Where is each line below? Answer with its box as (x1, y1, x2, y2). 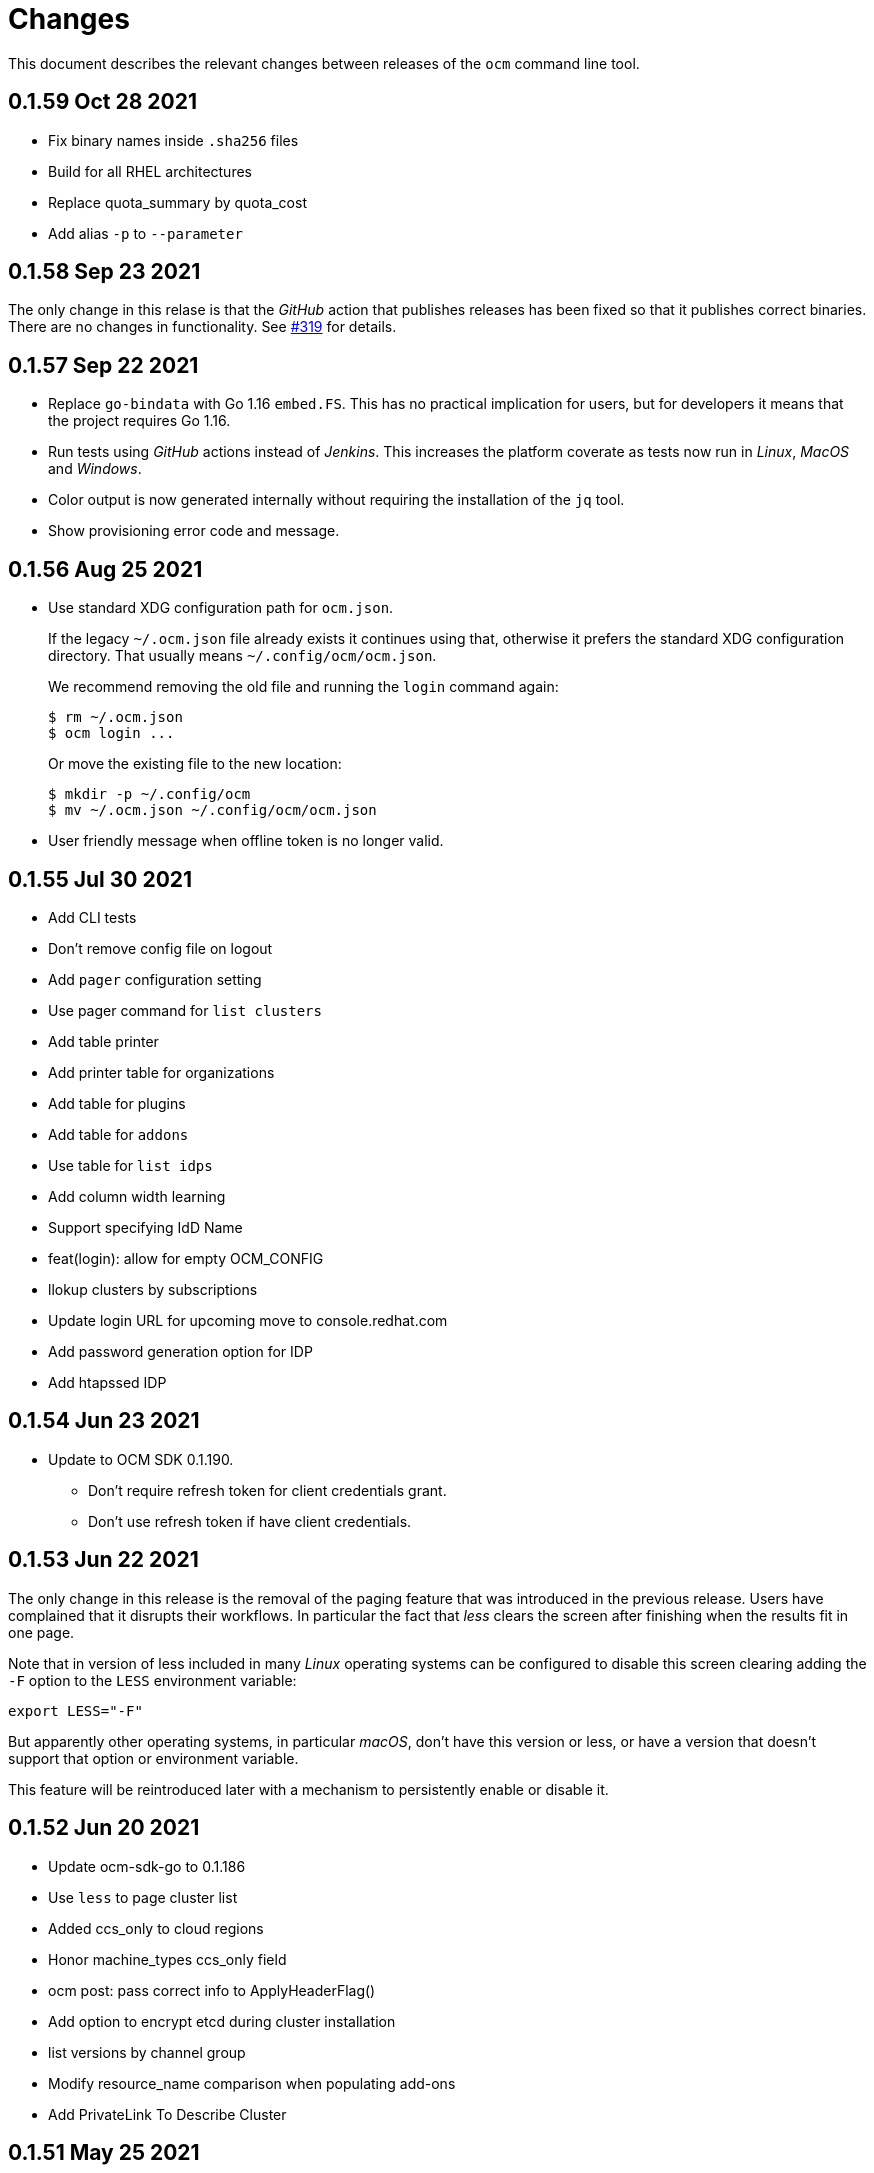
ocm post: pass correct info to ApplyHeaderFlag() (48, 1981, 376, 1999)
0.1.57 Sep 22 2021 (8, 352, 199, 378)
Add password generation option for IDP (48, 1342, 313, 1360)
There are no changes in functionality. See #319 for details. (8, 318, 397, 336)
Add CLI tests (48, 908, 137, 926)
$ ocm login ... (48, 725, 175, 742)
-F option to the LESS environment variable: (8, 1671, 297, 1689)
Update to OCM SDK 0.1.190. (48, 1450, 234, 1468)
